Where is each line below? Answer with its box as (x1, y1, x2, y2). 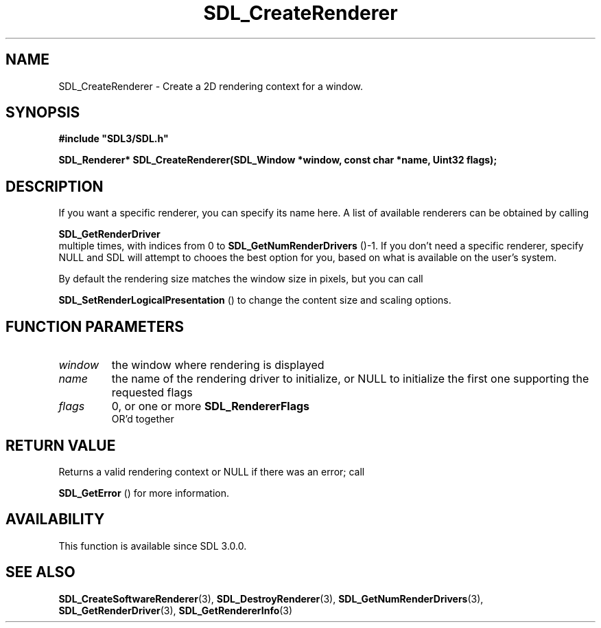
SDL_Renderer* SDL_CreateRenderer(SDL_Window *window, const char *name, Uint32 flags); (58, 154, 497, 166)
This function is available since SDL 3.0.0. (58, 539, 247, 552)
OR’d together (111, 413, 174, 425)
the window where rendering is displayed (111, 358, 325, 372)
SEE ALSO (5, 563, 75, 581)
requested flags (111, 385, 193, 400)
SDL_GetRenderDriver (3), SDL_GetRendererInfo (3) (58, 604, 293, 616)
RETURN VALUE (5, 436, 116, 454)
